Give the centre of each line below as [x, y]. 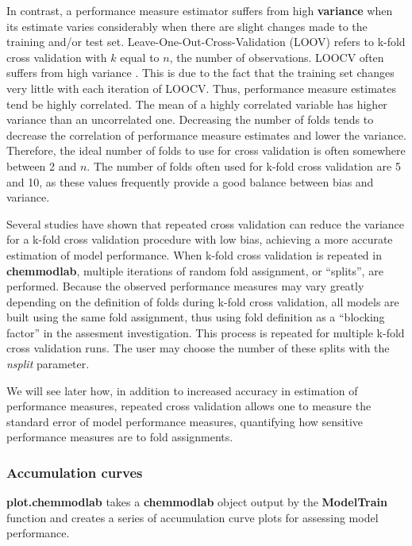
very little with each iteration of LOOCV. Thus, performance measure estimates [202, 88]
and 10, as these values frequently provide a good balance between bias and [190, 181]
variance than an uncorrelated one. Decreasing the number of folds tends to [190, 119]
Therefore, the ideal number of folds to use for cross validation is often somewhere [206, 150]
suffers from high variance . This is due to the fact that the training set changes [200, 73]
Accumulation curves [75, 472]
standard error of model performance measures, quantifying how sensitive [185, 421]
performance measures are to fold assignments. [120, 437]
